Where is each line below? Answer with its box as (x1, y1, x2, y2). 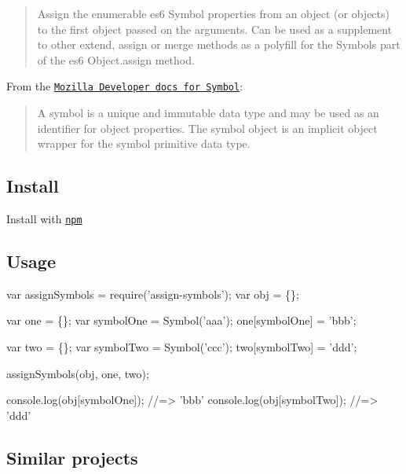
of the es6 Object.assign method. (37, 51, 195, 68)
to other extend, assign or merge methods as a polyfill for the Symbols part (37, 36, 401, 53)
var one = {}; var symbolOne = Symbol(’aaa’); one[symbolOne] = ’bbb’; (6, 312, 357, 329)
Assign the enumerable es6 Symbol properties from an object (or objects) (37, 6, 390, 21)
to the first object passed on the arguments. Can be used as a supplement (37, 20, 393, 37)
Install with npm (6, 211, 82, 227)
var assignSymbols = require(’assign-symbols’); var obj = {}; (6, 285, 299, 302)
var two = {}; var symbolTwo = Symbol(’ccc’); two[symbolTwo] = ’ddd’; (6, 339, 357, 355)
